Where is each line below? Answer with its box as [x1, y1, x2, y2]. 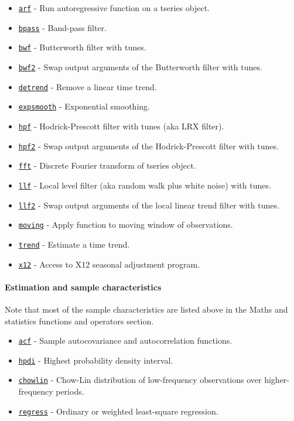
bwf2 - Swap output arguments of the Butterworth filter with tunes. [18, 60, 262, 73]
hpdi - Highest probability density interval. [18, 354, 173, 366]
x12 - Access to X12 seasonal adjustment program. [18, 258, 200, 270]
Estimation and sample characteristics [5, 280, 162, 293]
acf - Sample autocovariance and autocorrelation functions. [18, 334, 233, 347]
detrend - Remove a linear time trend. [18, 80, 157, 93]
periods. [56, 385, 84, 398]
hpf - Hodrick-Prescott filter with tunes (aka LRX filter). [18, 119, 224, 132]
